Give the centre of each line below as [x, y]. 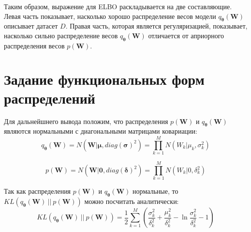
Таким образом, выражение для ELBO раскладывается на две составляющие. [118, 6]
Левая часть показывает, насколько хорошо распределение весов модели [110, 16]
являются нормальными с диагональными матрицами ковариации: [101, 131]
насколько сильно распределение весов [61, 35]
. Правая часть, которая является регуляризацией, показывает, [156, 26]
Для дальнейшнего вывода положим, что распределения [86, 121]
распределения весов [34, 45]
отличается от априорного [186, 35]
